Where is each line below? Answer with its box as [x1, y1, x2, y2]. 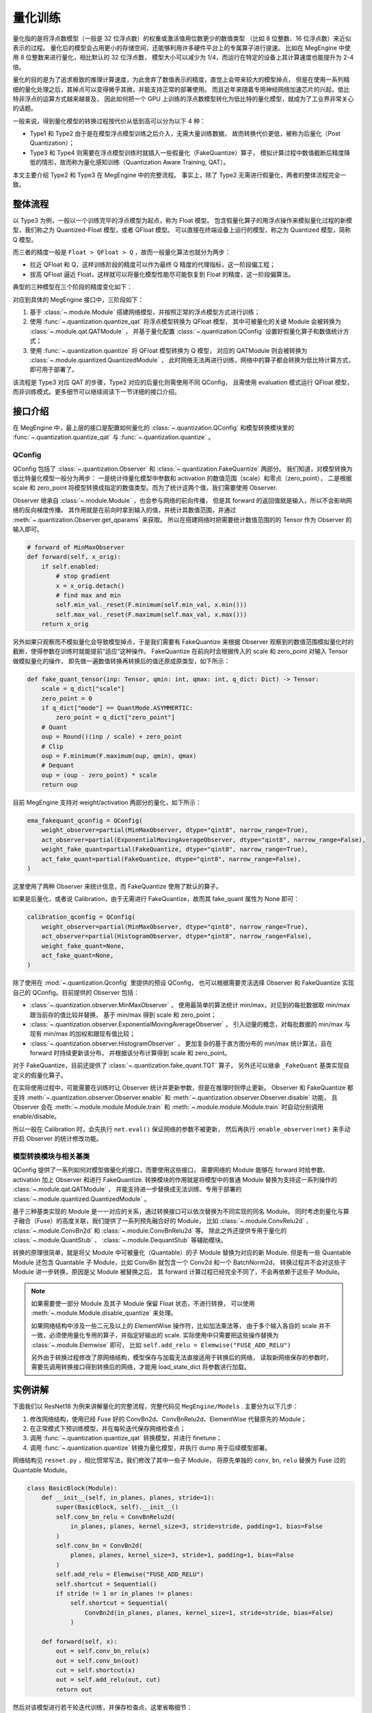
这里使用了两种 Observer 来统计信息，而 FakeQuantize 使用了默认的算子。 [12, 883, 222, 891]
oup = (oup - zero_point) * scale [41, 771, 157, 779]
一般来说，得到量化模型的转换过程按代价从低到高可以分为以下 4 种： [12, 116, 206, 125]
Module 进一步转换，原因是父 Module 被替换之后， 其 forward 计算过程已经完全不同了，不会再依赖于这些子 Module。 [12, 1268, 344, 1276]
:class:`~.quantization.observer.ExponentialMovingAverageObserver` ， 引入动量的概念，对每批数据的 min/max [29, 1020, 343, 1028]
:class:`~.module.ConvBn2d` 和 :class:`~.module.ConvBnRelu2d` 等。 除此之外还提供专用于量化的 [12, 1227, 287, 1235]
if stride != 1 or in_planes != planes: [55, 1590, 194, 1597]
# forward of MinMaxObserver [27, 543, 125, 551]
